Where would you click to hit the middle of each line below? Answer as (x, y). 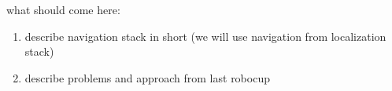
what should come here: (63, 9)
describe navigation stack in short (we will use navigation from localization (205, 36)
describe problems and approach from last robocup (147, 77)
